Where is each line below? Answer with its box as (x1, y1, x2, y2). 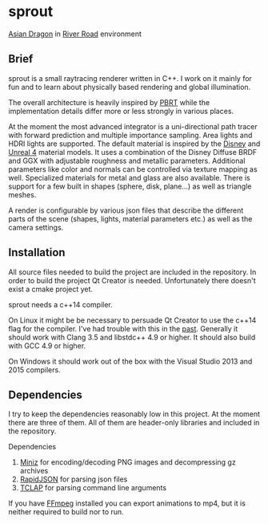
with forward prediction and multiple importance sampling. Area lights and (8, 130, 253, 140)
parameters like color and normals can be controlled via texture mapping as (8, 164, 258, 174)
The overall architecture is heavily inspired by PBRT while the (8, 97, 210, 107)
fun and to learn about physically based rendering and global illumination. (8, 82, 251, 91)
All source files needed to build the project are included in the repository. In (8, 267, 257, 277)
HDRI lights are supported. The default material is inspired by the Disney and (8, 139, 261, 148)
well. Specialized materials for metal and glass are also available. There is (8, 173, 250, 182)
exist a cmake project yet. (8, 284, 94, 294)
